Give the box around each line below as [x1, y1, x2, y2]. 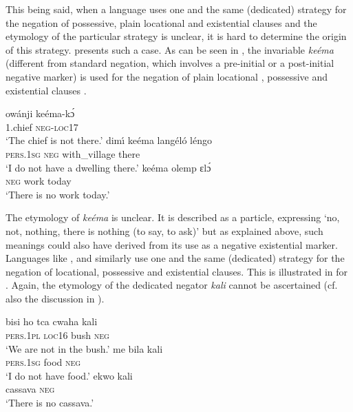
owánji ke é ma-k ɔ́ [6, 106, 75, 121]
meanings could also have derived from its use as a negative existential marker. [6, 237, 338, 251]
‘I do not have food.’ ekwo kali [6, 368, 133, 382]
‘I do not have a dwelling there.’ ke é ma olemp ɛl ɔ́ [6, 160, 211, 174]
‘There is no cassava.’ [6, 395, 94, 410]
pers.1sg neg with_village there [6, 146, 140, 161]
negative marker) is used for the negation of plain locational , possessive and [6, 69, 328, 83]
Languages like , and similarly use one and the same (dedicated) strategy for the [6, 251, 345, 265]
